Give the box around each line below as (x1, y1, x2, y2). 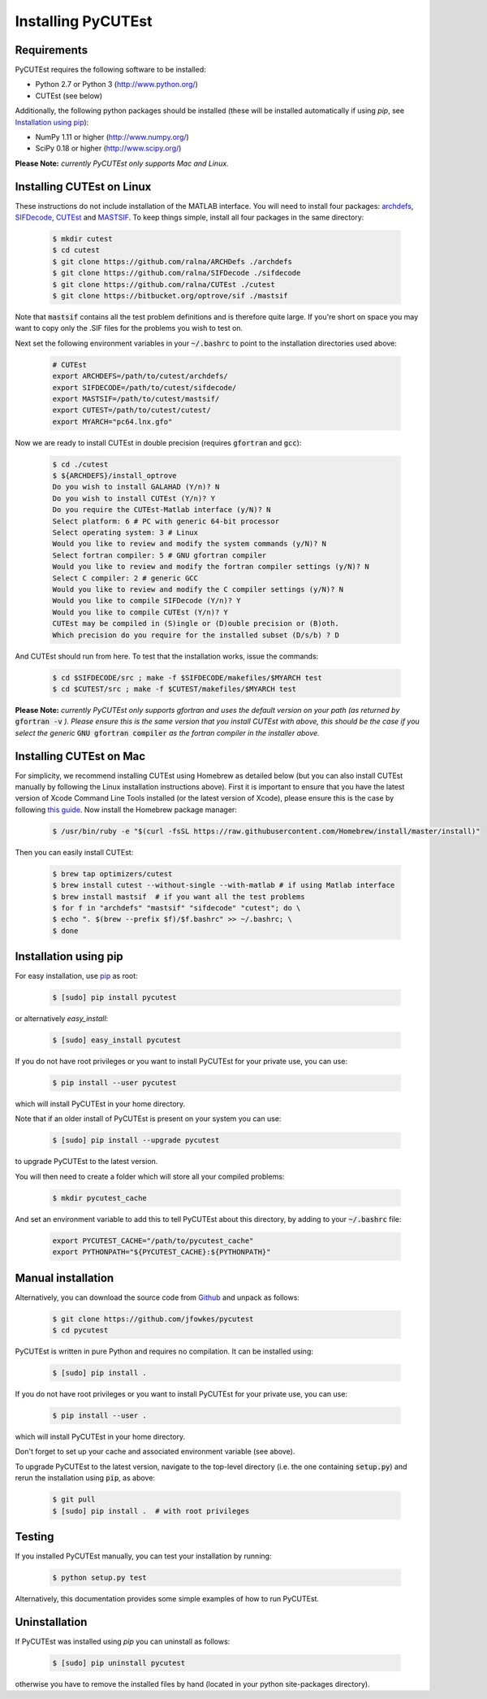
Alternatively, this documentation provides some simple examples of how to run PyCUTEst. (15, 1593, 320, 1603)
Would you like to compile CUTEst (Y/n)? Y (52, 607, 229, 617)
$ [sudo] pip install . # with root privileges (52, 1506, 250, 1515)
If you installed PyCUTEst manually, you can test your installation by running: (15, 1551, 272, 1561)
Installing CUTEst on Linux (15, 180, 152, 193)
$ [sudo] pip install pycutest (52, 993, 178, 1002)
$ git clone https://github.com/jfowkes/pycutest (52, 1314, 254, 1323)
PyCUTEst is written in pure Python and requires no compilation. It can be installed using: (15, 1346, 314, 1357)
